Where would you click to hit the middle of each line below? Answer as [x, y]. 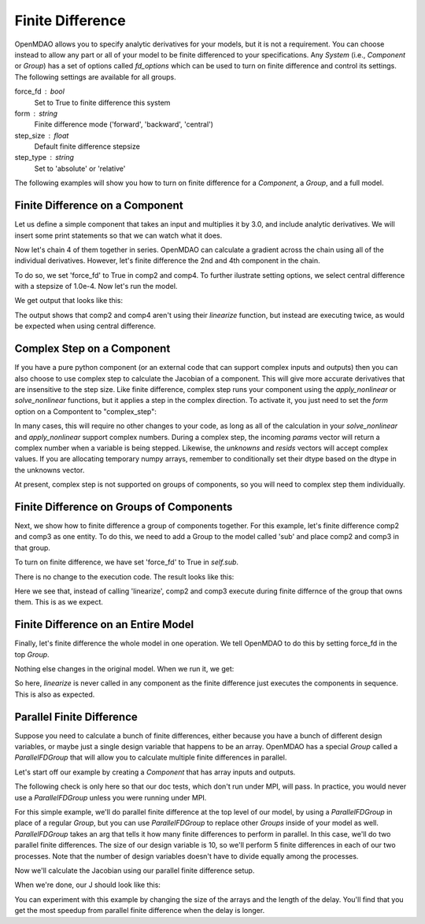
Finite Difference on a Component [99, 206]
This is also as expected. [55, 694]
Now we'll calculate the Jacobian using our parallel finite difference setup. [135, 870]
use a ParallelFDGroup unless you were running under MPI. [111, 797]
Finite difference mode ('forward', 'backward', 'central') [124, 124]
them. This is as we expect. [59, 602]
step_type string [44, 157]
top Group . [32, 654]
